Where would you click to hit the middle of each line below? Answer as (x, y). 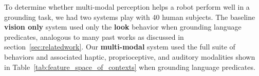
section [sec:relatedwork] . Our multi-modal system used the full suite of (120, 47)
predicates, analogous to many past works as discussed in (94, 36)
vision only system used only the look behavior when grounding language (123, 27)
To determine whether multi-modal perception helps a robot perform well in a (127, 7)
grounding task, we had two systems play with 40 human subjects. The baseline (130, 17)
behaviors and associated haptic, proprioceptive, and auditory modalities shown (130, 56)
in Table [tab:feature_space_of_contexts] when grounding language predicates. (130, 67)
